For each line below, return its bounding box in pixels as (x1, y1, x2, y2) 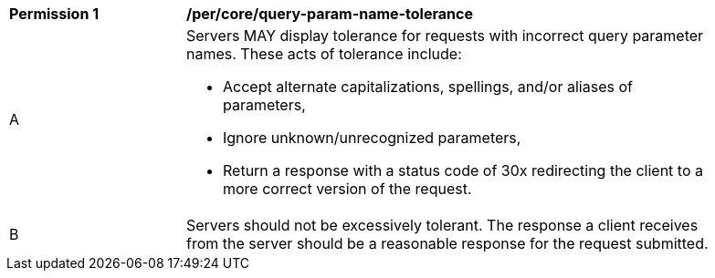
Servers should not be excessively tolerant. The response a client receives (186, 216, 699, 234)
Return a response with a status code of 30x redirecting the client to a (223, 161, 704, 180)
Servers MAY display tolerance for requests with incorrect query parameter (186, 26, 704, 45)
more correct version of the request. (223, 180, 472, 198)
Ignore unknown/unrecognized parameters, (223, 129, 521, 147)
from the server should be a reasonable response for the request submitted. (186, 234, 709, 252)
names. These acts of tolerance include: (186, 45, 462, 63)
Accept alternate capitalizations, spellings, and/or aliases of (223, 77, 633, 96)
